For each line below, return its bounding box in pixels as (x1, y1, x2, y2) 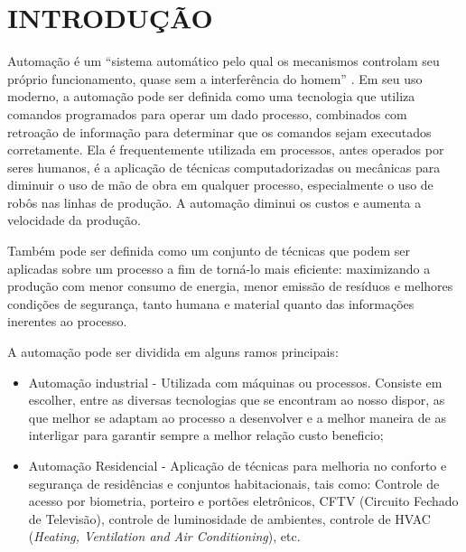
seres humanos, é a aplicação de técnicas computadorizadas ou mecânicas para (7, 157, 441, 176)
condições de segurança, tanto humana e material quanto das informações (7, 294, 415, 313)
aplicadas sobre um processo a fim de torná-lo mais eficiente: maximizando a (7, 258, 431, 277)
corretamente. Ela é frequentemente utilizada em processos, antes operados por (7, 140, 444, 159)
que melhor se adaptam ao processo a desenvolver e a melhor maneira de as (28, 407, 446, 426)
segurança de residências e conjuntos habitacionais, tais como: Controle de (28, 473, 440, 492)
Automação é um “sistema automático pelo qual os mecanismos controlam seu (7, 51, 440, 70)
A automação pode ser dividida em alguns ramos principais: (7, 342, 339, 361)
